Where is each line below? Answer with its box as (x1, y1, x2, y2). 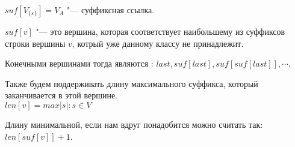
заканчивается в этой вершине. (5, 89, 118, 101)
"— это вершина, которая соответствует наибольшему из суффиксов (36, 25, 285, 37)
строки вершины (5, 37, 66, 49)
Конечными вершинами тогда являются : (5, 57, 154, 70)
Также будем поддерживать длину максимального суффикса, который (5, 77, 258, 89)
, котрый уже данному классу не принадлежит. (72, 37, 244, 49)
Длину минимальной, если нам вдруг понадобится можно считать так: (5, 118, 263, 130)
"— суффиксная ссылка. (67, 4, 155, 16)
